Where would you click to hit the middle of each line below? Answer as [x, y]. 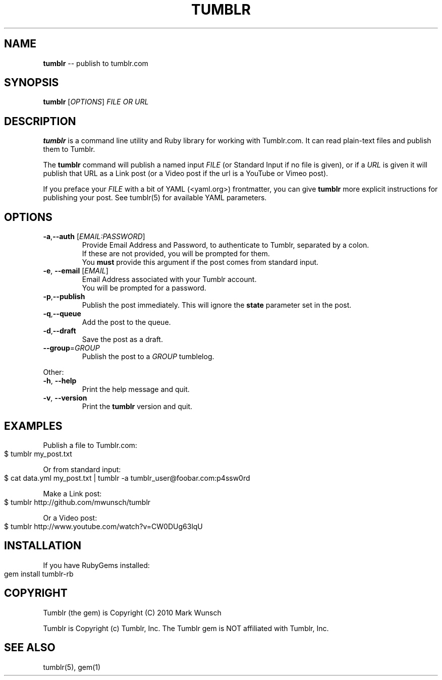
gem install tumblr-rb [39, 574]
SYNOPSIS [32, 83]
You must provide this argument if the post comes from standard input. [200, 262]
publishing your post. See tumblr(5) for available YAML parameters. [155, 198]
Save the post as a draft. [122, 339]
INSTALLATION [43, 546]
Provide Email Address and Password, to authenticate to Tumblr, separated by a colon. [226, 245]
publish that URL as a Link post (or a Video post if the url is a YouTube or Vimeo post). [186, 174]
